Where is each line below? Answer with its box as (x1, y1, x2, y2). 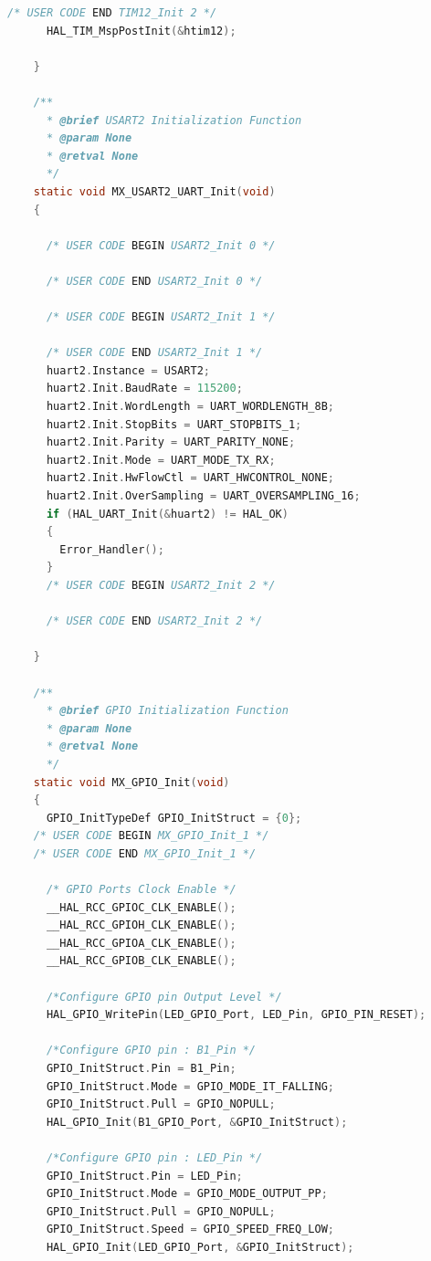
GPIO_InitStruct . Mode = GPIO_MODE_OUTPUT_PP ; (46, 1187, 328, 1201)
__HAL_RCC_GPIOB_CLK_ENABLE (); (46, 954, 237, 968)
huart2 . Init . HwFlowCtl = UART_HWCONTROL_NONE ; (46, 471, 335, 485)
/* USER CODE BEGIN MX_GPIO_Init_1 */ (33, 829, 269, 843)
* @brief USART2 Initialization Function (46, 113, 302, 127)
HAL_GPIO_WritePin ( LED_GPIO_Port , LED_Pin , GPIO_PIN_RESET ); (46, 1008, 426, 1022)
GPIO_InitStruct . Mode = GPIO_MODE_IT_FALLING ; (46, 1079, 334, 1093)
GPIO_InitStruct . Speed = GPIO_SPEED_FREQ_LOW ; (46, 1223, 334, 1236)
